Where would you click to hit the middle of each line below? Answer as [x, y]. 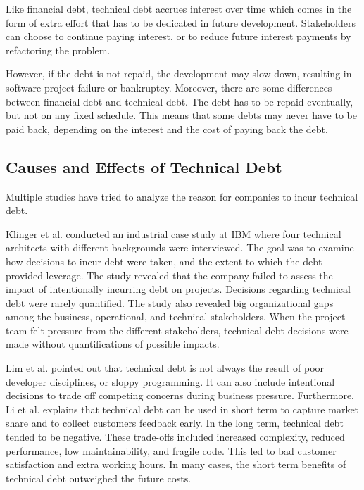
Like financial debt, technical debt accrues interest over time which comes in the [179, 8]
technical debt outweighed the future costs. [99, 478]
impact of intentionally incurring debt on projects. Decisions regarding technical [178, 289]
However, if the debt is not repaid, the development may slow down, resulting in [179, 74]
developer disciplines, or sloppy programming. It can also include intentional [170, 381]
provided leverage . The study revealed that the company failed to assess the [169, 275]
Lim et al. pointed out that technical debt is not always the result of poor [165, 368]
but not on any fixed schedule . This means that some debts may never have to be [181, 115]
